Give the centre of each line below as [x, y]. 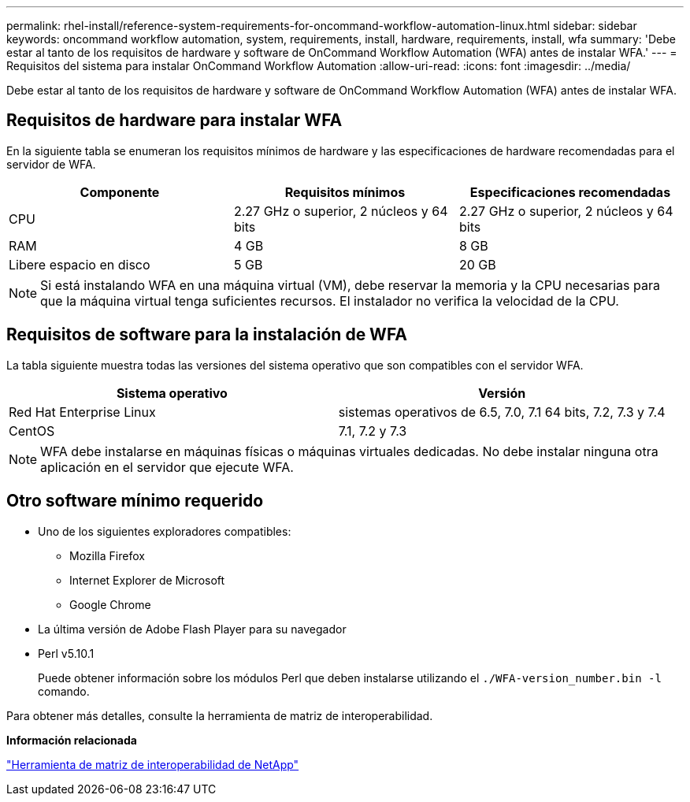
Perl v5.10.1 [66, 653]
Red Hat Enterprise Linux [82, 412]
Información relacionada [72, 740]
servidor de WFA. [51, 164]
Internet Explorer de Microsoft [147, 580]
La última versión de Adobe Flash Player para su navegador [192, 629]
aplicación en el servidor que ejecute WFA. [167, 467]
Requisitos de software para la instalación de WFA [207, 335]
